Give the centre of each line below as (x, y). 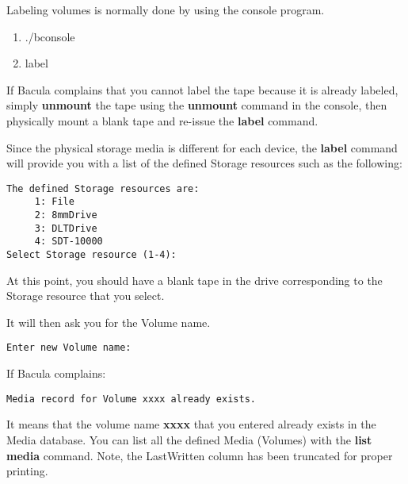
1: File (54, 202)
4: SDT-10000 (69, 242)
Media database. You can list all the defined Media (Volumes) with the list (189, 439)
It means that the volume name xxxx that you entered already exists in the (191, 424)
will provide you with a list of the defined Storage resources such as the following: (204, 163)
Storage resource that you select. (86, 296)
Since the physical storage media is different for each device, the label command (202, 147)
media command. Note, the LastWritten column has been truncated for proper (200, 455)
